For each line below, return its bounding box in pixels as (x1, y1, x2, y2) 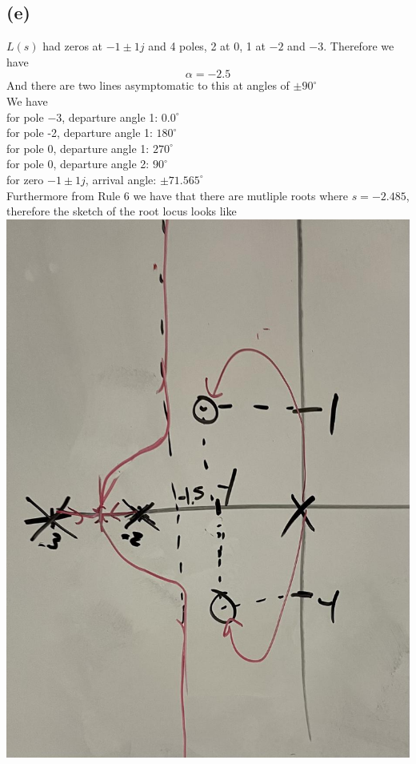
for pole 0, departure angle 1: (6, 139, 150, 156)
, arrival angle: (85, 171, 157, 187)
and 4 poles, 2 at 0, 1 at (148, 38, 266, 54)
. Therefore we (323, 38, 394, 54)
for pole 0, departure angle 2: (6, 155, 150, 172)
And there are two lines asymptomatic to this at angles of (6, 77, 290, 94)
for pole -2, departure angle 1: (6, 124, 153, 141)
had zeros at (42, 38, 103, 54)
